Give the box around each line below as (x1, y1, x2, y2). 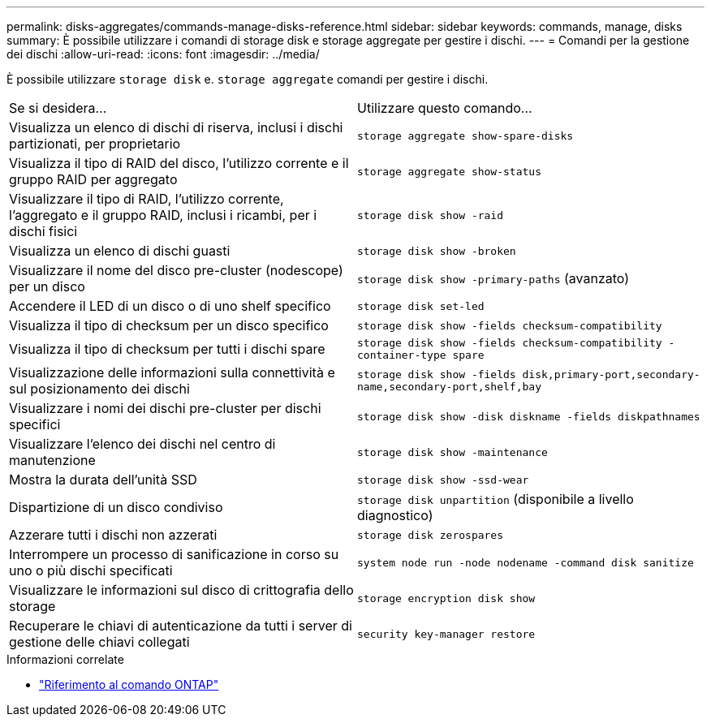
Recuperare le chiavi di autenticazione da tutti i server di (9, 618, 352, 634)
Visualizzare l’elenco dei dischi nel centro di (9, 436, 276, 452)
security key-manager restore (357, 627, 536, 640)
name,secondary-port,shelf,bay (357, 381, 541, 393)
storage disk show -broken (357, 244, 516, 257)
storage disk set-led (357, 299, 485, 312)
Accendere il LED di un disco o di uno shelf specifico (9, 298, 331, 314)
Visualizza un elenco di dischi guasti (9, 243, 231, 259)
